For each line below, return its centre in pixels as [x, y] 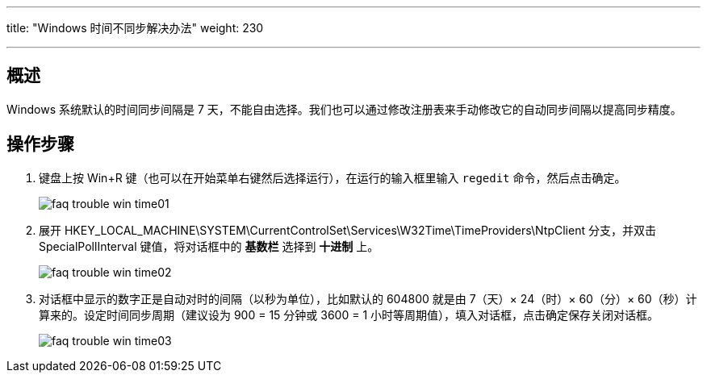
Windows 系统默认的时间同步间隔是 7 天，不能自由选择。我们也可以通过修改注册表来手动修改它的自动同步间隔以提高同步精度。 [344, 109]
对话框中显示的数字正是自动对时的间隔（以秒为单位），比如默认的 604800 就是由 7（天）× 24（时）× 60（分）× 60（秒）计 [368, 298]
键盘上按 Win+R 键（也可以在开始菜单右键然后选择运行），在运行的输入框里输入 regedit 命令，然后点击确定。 [333, 177]
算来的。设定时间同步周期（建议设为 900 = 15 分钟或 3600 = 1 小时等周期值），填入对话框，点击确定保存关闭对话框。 [349, 314]
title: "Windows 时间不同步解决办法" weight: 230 [135, 28]
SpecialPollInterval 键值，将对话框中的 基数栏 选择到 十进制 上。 [209, 246]
